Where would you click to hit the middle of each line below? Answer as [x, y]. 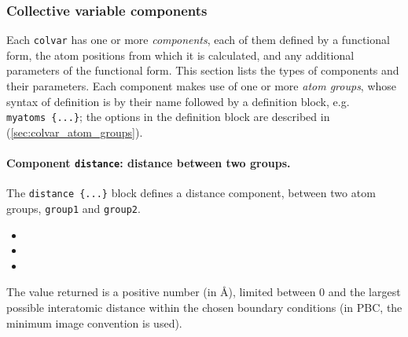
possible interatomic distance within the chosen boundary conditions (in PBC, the [204, 308]
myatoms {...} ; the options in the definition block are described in [168, 117]
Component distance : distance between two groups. [149, 163]
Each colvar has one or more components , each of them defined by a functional [198, 40]
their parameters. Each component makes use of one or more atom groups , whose [202, 86]
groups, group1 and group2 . [74, 209]
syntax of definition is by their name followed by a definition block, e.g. [178, 101]
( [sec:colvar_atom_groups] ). [75, 132]
